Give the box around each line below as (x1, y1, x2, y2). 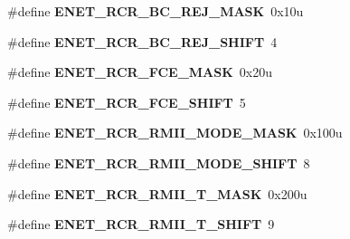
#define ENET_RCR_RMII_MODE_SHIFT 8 (7, 153, 310, 172)
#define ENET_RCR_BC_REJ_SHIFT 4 (7, 32, 278, 51)
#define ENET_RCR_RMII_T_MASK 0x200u (7, 184, 307, 203)
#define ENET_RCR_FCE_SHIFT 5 (7, 92, 246, 111)
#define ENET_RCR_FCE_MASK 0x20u (7, 62, 273, 81)
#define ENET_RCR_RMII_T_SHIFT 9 (7, 215, 275, 234)
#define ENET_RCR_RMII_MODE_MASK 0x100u (7, 123, 343, 142)
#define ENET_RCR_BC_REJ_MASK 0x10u (7, 2, 304, 20)
